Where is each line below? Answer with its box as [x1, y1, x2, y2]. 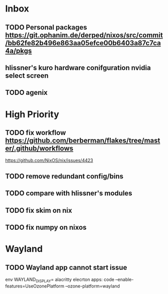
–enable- [115, 276, 134, 282]
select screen [5, 71, 49, 80]
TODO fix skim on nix [5, 206, 72, 215]
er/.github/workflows [5, 144, 74, 153]
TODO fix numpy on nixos [5, 223, 87, 231]
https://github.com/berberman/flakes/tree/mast [5, 136, 160, 144]
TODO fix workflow [5, 128, 66, 137]
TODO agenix [5, 88, 48, 97]
